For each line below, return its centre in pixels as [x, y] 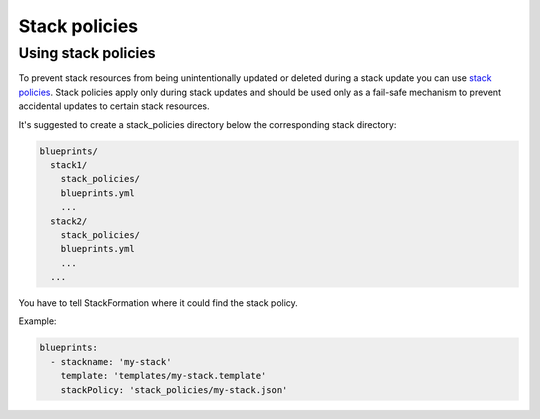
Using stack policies [87, 53]
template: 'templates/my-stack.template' [163, 376]
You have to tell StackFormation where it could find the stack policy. [158, 303]
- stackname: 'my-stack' [111, 361]
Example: [37, 321]
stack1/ [69, 164]
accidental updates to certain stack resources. [114, 106]
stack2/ [69, 221]
